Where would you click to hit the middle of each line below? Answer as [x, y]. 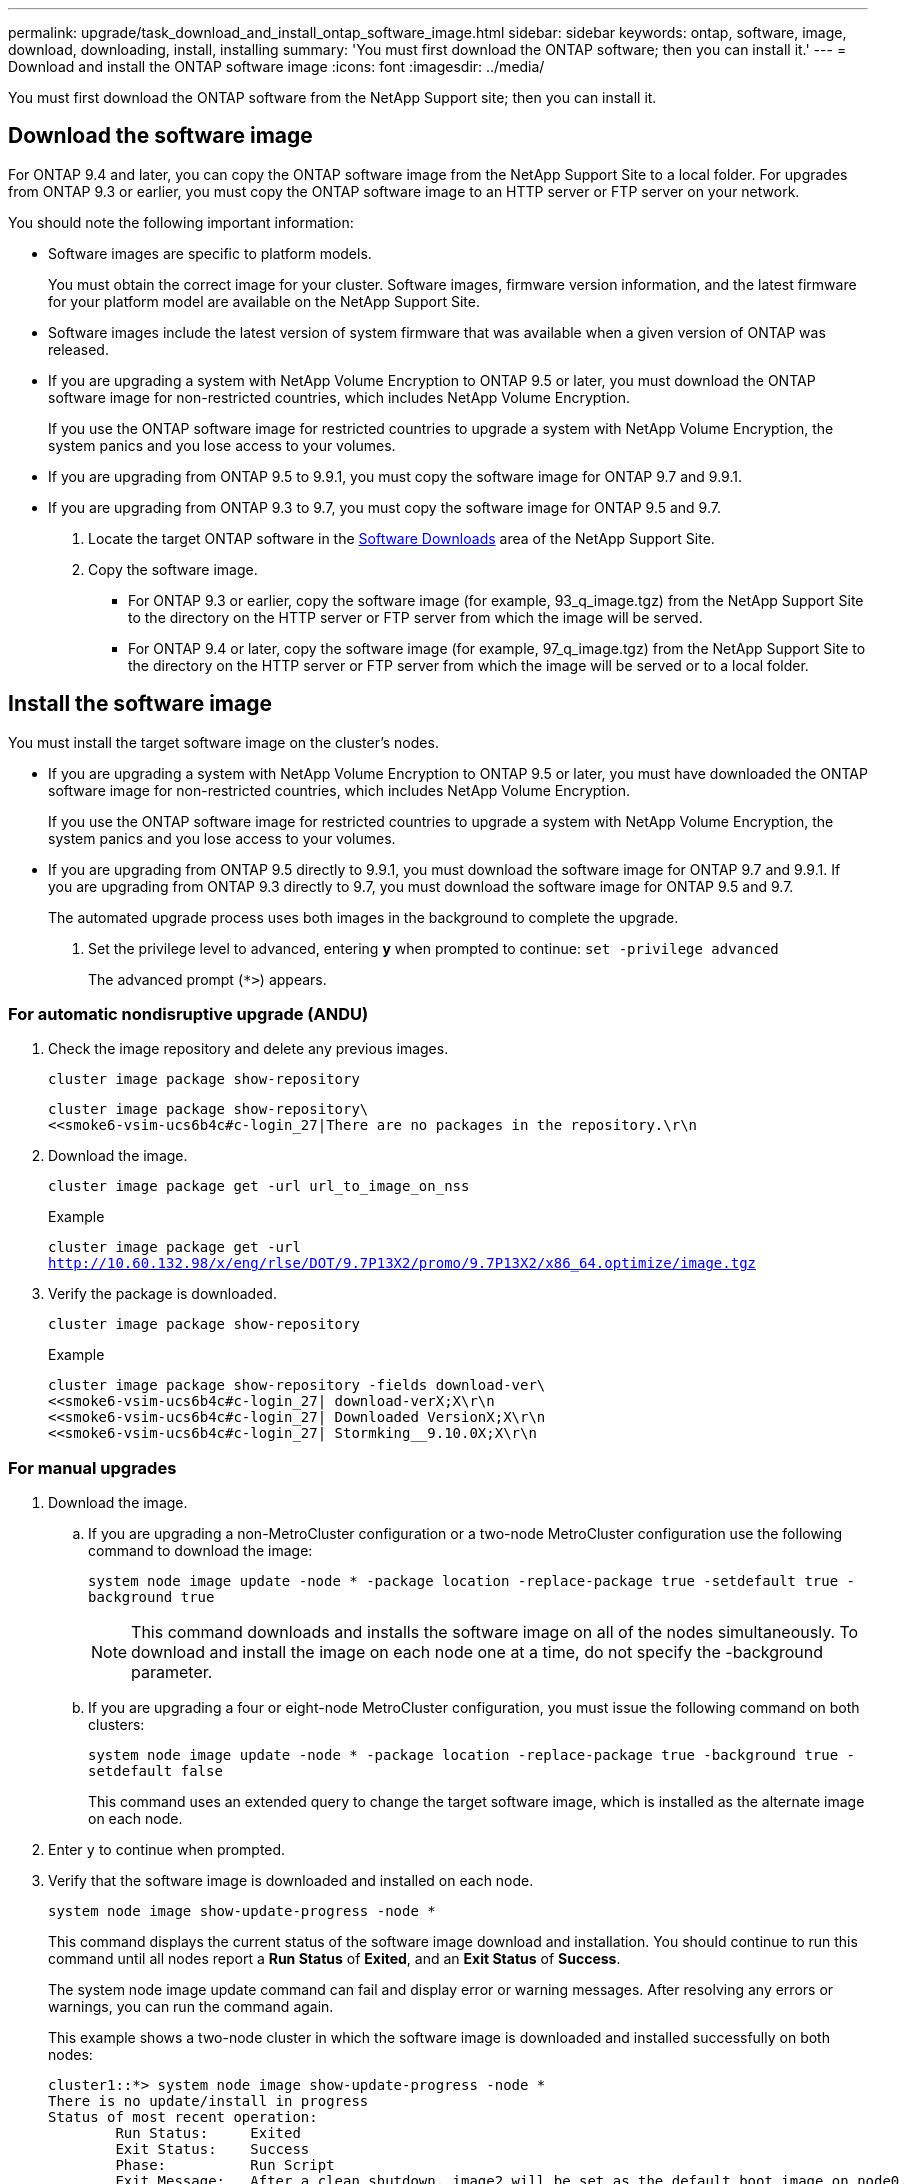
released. [78, 349]
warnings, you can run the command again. [191, 2007]
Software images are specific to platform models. [210, 253]
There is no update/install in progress [208, 2101]
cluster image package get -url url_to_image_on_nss [259, 1186]
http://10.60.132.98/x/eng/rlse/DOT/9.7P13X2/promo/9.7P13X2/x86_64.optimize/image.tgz [402, 1263]
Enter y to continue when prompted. [167, 1850]
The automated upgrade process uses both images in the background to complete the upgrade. [363, 917]
